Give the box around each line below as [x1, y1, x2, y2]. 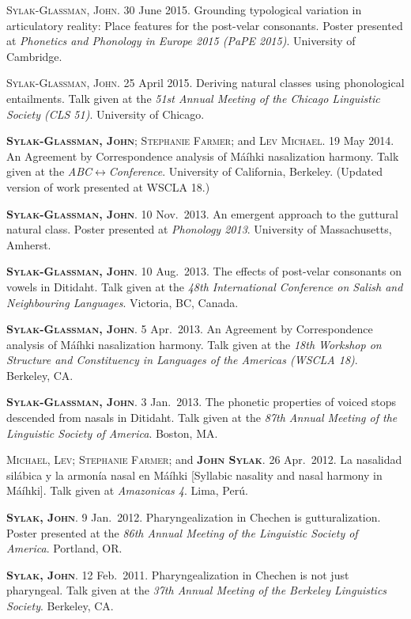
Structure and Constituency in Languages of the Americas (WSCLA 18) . [6, 351, 358, 368]
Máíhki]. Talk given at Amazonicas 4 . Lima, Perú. [6, 482, 248, 499]
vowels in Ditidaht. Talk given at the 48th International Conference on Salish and [6, 278, 403, 294]
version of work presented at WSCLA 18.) [6, 178, 210, 195]
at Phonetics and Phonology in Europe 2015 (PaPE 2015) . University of [6, 32, 356, 49]
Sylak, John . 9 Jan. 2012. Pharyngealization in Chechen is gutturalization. [6, 509, 381, 526]
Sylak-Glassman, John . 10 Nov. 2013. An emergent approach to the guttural [6, 205, 398, 222]
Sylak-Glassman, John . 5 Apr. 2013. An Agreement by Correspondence [6, 321, 373, 337]
